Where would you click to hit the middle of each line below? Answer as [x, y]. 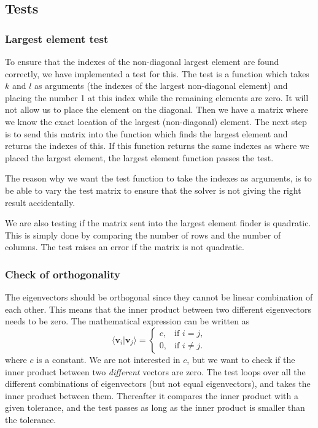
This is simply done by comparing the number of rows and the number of [143, 235]
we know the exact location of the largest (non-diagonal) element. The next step [156, 121]
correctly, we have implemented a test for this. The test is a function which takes [157, 73]
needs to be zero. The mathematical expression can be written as [127, 321]
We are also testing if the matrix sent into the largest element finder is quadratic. [158, 223]
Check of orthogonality [63, 274]
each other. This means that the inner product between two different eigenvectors [158, 309]
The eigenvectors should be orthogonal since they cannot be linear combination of [159, 297]
